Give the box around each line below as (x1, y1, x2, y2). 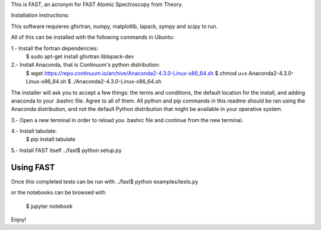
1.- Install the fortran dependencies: (11, 45, 99, 52)
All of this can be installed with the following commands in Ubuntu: (11, 33, 175, 41)
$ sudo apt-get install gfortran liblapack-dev (26, 52, 134, 60)
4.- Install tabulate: (11, 128, 57, 135)
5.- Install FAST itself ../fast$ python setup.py (11, 147, 122, 154)
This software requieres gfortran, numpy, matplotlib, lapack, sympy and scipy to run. (11, 23, 218, 30)
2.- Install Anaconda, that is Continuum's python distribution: (11, 61, 160, 69)
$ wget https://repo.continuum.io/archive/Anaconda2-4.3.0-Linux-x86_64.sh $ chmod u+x (26, 69, 248, 77)
